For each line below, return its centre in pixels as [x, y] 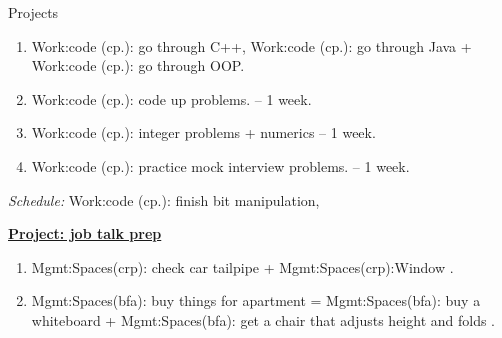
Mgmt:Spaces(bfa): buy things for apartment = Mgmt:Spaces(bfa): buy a [256, 300]
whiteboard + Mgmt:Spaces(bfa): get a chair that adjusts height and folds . [263, 319]
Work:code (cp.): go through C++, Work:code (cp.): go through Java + [251, 45]
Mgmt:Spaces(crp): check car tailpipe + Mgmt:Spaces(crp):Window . [242, 266]
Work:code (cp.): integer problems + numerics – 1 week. [203, 132]
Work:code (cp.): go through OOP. [138, 65]
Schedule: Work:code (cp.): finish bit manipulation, [164, 199]
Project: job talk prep [85, 233]
